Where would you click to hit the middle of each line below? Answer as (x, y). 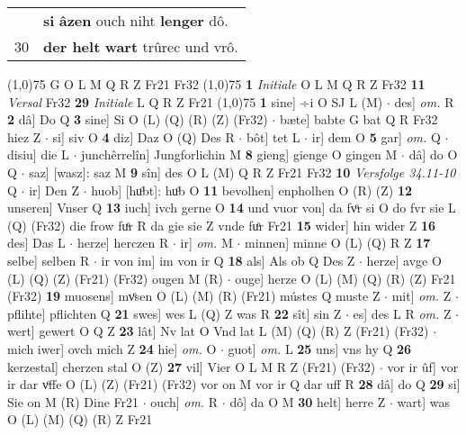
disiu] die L (38, 154)
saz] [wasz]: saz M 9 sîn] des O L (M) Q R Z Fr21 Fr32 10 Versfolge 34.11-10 (242, 172)
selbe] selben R (49, 260)
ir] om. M (206, 243)
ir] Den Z (54, 190)
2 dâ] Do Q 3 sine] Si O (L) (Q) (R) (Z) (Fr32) (138, 119)
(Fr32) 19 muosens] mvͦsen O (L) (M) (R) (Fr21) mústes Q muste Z (194, 296)
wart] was (423, 401)
